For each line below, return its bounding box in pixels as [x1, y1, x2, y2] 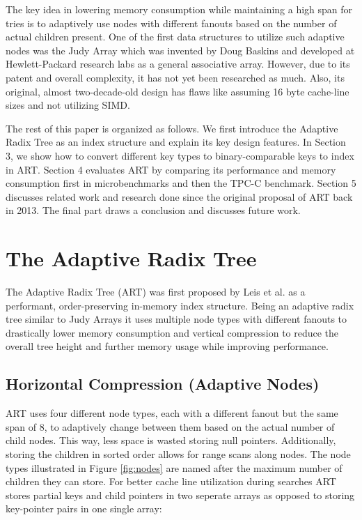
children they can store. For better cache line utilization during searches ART [6, 474, 336, 489]
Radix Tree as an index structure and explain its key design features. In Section [6, 135, 346, 149]
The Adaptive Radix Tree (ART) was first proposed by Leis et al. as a [6, 284, 306, 299]
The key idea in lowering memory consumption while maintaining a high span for [6, 2, 353, 16]
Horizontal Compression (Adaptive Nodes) [6, 373, 320, 395]
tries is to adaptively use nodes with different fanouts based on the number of [6, 15, 337, 30]
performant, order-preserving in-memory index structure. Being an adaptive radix [6, 298, 354, 312]
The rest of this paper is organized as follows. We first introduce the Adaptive [6, 121, 338, 135]
